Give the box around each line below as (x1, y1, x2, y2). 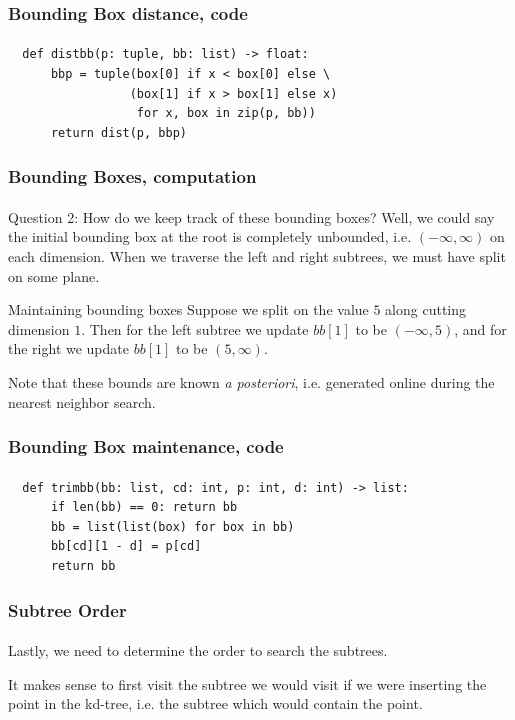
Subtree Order (8, 597, 127, 622)
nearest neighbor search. (8, 391, 156, 412)
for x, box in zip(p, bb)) (136, 106, 316, 121)
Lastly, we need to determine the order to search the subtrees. (8, 640, 388, 661)
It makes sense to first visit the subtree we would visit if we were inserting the (8, 673, 487, 694)
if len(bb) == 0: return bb (50, 500, 238, 515)
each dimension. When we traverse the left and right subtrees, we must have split (8, 246, 506, 267)
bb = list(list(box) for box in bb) (50, 519, 295, 534)
